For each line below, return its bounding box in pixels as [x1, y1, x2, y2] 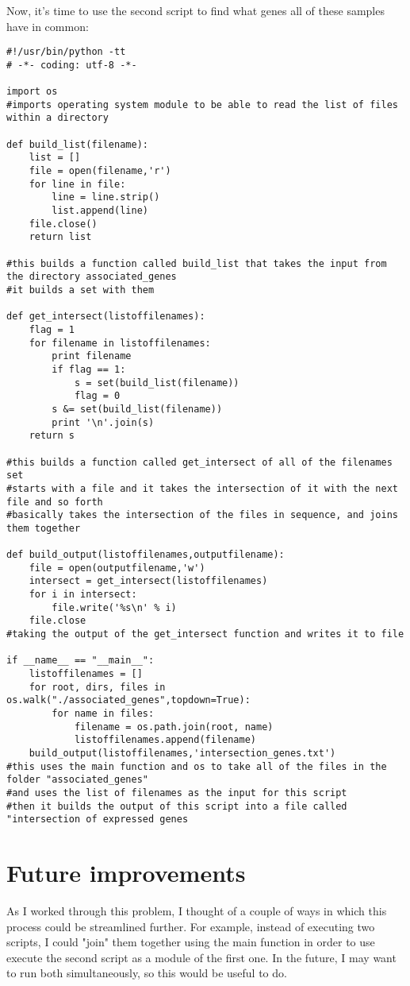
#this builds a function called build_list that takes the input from [6, 257, 387, 269]
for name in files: [52, 708, 155, 719]
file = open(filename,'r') [29, 165, 171, 177]
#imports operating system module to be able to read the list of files [6, 99, 398, 110]
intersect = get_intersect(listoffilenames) [29, 575, 268, 587]
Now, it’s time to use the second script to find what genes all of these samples [6, 2, 385, 18]
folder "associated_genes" [6, 774, 148, 786]
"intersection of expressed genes [6, 814, 189, 826]
